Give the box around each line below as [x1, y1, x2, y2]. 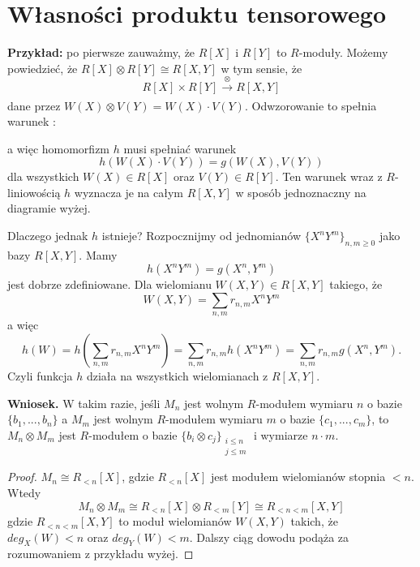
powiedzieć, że [7, 59, 78, 76]
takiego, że [329, 276, 383, 293]
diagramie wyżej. [7, 200, 91, 217]
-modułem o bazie [88, 426, 178, 443]
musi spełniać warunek [123, 140, 237, 157]
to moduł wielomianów [118, 513, 232, 530]
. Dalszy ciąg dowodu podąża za [189, 528, 349, 545]
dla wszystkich [7, 168, 79, 185]
